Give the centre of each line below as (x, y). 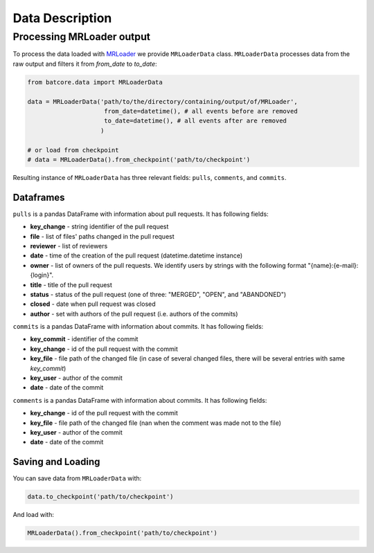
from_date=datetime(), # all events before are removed (201, 111)
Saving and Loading (56, 462)
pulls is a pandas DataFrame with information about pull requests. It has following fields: (141, 214)
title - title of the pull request (71, 284)
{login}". (42, 275)
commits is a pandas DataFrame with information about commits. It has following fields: (138, 327)
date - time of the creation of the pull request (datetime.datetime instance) (136, 255)
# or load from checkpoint (73, 150)
